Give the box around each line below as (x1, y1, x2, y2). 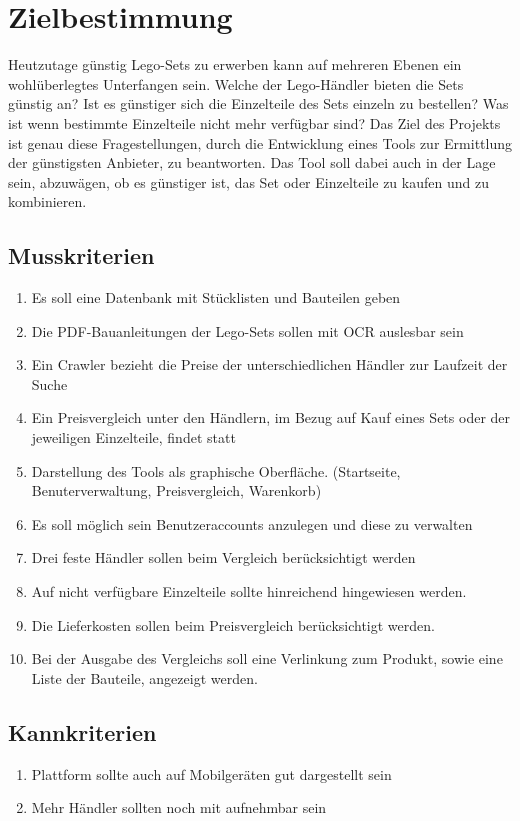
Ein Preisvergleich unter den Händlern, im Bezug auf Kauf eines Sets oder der (31, 407, 511, 428)
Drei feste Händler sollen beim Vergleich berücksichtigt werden (31, 547, 416, 568)
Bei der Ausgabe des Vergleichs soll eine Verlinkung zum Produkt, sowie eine (31, 648, 503, 669)
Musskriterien (8, 240, 155, 271)
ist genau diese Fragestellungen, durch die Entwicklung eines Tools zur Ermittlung (8, 132, 512, 153)
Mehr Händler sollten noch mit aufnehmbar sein (31, 797, 327, 818)
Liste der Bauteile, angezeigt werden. (31, 667, 258, 688)
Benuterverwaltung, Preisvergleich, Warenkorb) (31, 480, 322, 501)
